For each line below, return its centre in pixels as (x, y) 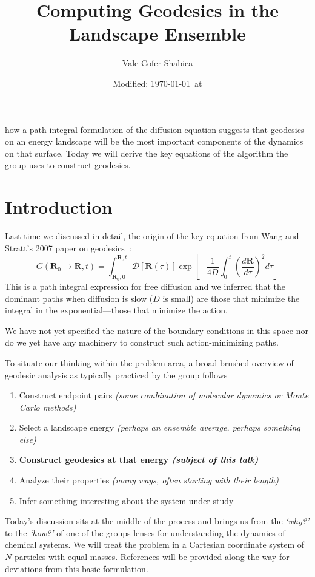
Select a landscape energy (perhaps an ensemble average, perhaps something (160, 427)
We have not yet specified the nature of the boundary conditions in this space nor (157, 330)
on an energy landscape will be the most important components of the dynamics (154, 141)
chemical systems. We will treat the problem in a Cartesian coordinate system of (155, 545)
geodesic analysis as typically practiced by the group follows (116, 374)
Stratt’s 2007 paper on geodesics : (68, 248)
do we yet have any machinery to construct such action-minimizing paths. (142, 342)
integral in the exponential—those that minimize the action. (117, 310)
